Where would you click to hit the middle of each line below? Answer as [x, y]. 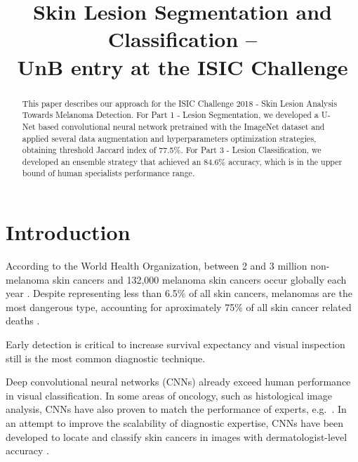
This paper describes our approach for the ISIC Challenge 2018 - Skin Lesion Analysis [180, 103]
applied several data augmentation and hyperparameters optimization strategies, [169, 138]
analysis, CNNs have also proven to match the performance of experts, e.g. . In [176, 409]
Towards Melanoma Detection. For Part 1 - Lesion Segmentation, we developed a [170, 115]
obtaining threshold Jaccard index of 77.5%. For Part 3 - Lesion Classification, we [172, 150]
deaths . [23, 321]
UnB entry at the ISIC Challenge [183, 66]
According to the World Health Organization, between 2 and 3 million [157, 266]
